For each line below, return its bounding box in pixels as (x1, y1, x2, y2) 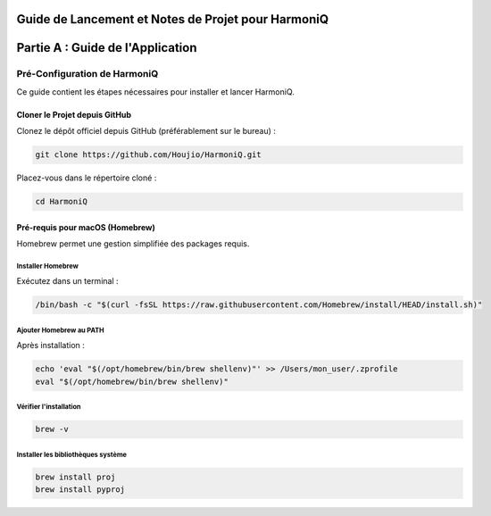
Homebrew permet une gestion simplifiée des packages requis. (16, 238, 250, 249)
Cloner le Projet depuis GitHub (16, 109, 131, 120)
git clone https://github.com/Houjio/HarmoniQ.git (35, 150, 262, 160)
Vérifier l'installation (16, 403, 81, 412)
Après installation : (16, 340, 85, 351)
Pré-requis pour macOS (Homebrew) (16, 221, 156, 232)
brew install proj (35, 471, 116, 482)
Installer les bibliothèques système (16, 450, 127, 459)
